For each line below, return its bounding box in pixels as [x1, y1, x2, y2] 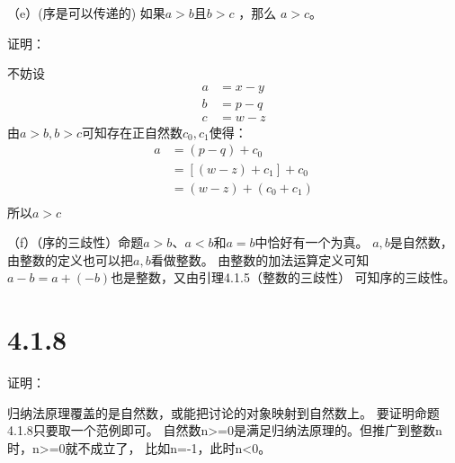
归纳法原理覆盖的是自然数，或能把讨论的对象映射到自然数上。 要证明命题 [7, 403, 440, 422]
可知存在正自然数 [82, 122, 183, 141]
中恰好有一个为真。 [254, 233, 369, 252]
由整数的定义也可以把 [7, 250, 133, 269]
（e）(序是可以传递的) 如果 [7, 4, 165, 22]
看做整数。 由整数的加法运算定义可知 [150, 250, 370, 269]
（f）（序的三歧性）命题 [7, 233, 144, 252]
